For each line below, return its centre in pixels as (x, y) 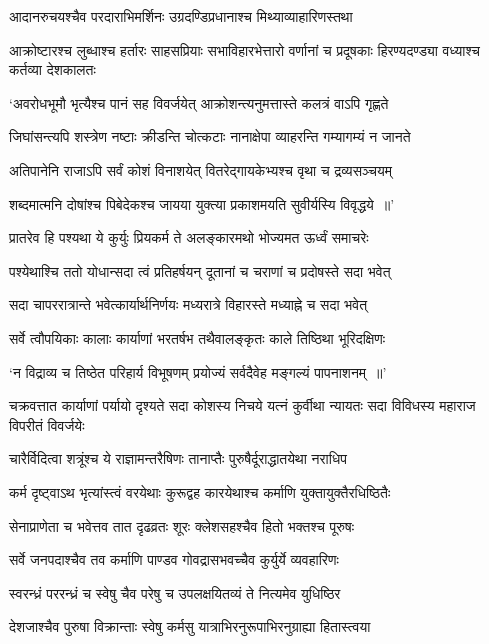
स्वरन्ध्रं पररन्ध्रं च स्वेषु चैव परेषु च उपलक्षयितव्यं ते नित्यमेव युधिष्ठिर (175, 592)
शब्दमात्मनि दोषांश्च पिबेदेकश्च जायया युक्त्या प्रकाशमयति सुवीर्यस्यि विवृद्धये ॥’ (202, 203)
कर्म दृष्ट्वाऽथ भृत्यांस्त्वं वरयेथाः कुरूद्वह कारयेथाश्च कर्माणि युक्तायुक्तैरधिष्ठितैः (200, 491)
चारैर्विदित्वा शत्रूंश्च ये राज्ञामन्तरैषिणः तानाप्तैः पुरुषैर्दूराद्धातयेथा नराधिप (178, 458)
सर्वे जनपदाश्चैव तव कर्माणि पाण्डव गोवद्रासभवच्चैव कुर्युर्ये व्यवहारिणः (174, 559)
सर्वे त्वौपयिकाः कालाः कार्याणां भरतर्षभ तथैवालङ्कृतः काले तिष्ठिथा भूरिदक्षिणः (197, 337)
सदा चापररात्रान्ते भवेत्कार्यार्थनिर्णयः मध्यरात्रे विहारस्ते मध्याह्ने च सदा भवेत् (188, 304)
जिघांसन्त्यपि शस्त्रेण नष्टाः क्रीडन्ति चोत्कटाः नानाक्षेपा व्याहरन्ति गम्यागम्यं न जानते (210, 136)
